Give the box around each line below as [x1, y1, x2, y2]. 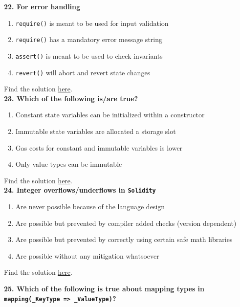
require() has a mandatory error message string [15, 34, 162, 44]
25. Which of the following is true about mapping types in [4, 284, 204, 293]
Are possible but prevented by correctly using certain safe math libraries [15, 234, 233, 244]
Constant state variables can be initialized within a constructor [15, 110, 205, 120]
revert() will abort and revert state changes [15, 67, 151, 77]
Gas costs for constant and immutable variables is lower [15, 142, 183, 153]
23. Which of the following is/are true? [4, 93, 138, 103]
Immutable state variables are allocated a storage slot [15, 126, 176, 136]
